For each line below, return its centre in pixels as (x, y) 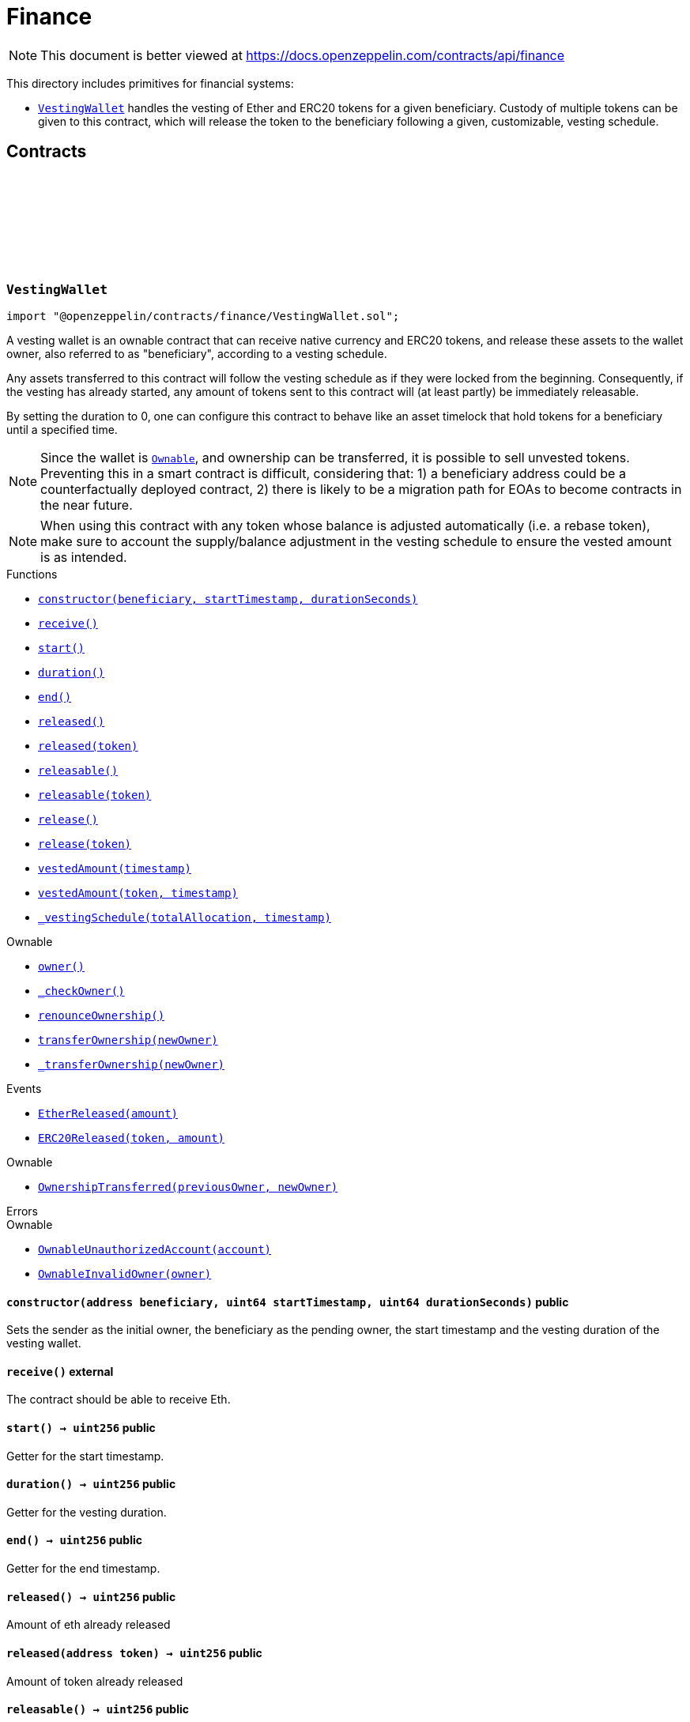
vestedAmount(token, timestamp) (138, 893)
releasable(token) (95, 795)
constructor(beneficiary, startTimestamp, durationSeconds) (228, 599)
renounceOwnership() (102, 1015)
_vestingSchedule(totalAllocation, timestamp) (185, 917)
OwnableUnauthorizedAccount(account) (155, 1249)
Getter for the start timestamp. (85, 1456)
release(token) (85, 844)
